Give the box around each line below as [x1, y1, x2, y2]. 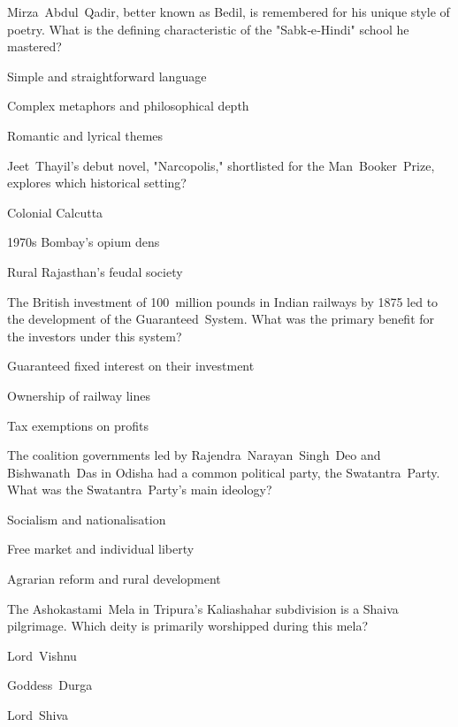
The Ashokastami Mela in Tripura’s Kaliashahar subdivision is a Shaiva [7, 599, 399, 617]
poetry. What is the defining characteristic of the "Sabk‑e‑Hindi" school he [7, 19, 409, 38]
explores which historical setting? [7, 173, 187, 192]
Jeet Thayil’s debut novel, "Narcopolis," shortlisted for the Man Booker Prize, [7, 156, 435, 174]
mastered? [7, 37, 62, 56]
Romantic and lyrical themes [7, 126, 164, 144]
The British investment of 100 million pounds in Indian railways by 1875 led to [7, 292, 439, 310]
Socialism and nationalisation [7, 509, 166, 528]
